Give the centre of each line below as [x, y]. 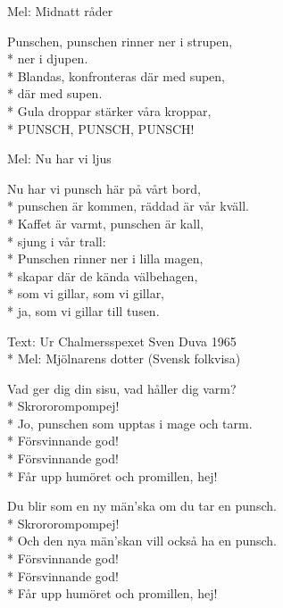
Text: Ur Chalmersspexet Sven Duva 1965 [122, 341]
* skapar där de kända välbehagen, [103, 275]
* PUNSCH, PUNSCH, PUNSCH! [101, 128]
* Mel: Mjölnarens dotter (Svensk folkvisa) [124, 358]
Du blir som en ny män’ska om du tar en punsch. [142, 506]
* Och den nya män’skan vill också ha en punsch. [142, 541]
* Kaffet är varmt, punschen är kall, [105, 223]
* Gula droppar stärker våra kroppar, [109, 110]
